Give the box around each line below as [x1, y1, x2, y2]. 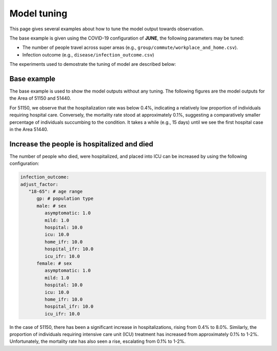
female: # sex [36, 260, 72, 266]
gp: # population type [36, 196, 94, 201]
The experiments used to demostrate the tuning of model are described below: [9, 61, 176, 67]
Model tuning [9, 8, 68, 19]
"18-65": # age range [28, 189, 83, 195]
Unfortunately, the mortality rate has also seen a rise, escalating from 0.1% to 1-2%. [9, 338, 186, 344]
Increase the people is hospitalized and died [9, 139, 153, 149]
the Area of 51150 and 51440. [9, 95, 71, 101]
